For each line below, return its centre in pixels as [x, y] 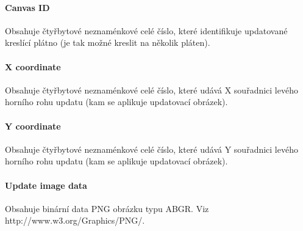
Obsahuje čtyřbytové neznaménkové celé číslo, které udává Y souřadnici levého [151, 149]
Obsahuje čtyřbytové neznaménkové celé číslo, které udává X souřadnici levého [151, 90]
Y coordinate [33, 126]
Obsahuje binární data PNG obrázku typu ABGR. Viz [107, 208]
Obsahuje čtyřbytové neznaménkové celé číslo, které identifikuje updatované [146, 30]
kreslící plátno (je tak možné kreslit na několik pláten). [108, 42]
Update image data [46, 185]
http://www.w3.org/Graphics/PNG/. [75, 220]
